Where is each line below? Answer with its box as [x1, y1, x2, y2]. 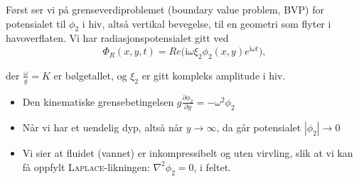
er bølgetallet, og [53, 67, 127, 82]
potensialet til [6, 16, 66, 31]
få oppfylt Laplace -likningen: [22, 159, 150, 174]
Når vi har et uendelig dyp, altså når [22, 120, 183, 135]
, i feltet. [193, 159, 231, 174]
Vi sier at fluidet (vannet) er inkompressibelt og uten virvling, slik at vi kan [22, 146, 353, 160]
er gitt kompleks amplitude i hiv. [141, 67, 286, 82]
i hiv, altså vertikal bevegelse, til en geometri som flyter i [82, 16, 331, 31]
